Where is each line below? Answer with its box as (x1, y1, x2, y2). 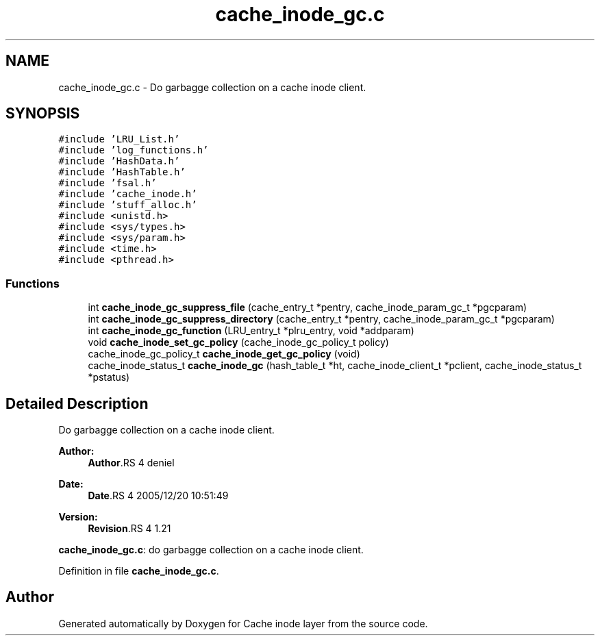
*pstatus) (88, 371, 130, 384)
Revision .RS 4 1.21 (88, 523, 171, 535)
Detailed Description (5, 394, 149, 412)
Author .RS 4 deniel (88, 457, 175, 469)
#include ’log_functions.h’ (58, 144, 209, 156)
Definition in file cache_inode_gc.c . (58, 565, 219, 577)
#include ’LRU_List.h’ (58, 134, 180, 145)
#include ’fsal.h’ (58, 177, 157, 189)
